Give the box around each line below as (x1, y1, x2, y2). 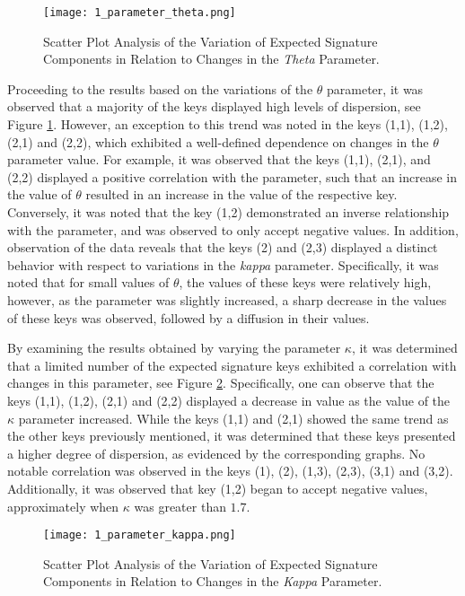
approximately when (7, 496, 119, 515)
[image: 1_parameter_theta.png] (43, 6, 236, 19)
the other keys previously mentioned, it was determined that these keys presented (7, 426, 456, 445)
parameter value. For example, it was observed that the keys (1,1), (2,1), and (7, 150, 431, 169)
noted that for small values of (7, 273, 170, 292)
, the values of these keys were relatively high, (179, 273, 432, 292)
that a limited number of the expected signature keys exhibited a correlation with (7, 355, 457, 374)
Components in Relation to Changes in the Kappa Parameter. (43, 572, 382, 591)
